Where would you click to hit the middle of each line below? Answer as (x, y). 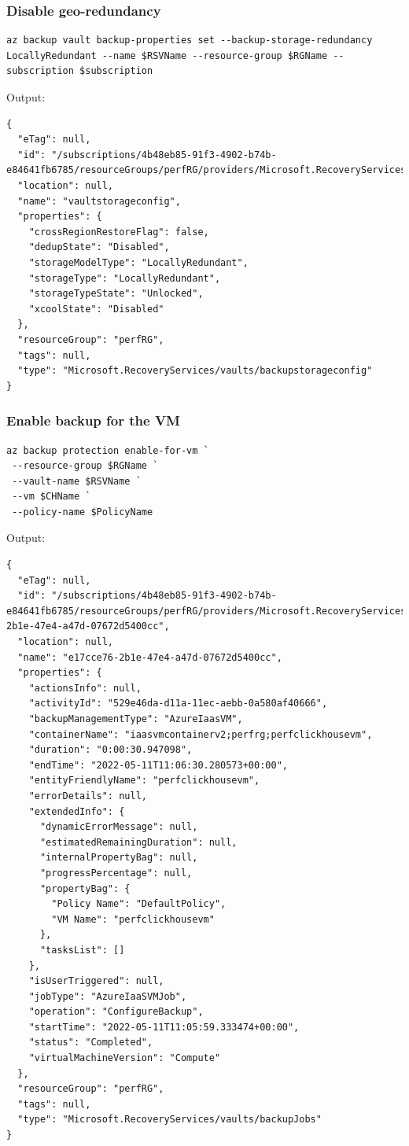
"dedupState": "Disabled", (99, 247)
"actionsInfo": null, (85, 688)
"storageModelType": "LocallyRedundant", (138, 262)
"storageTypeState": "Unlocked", (116, 294)
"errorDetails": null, (88, 796)
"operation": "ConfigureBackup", (116, 1012)
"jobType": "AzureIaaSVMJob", (108, 996)
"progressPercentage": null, (116, 873)
